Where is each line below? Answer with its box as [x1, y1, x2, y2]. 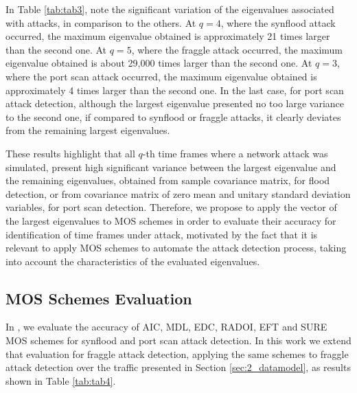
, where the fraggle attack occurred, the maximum [131, 42, 343, 56]
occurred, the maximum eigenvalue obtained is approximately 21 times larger [5, 29, 330, 43]
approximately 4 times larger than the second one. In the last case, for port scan [5, 82, 344, 97]
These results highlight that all [5, 146, 135, 160]
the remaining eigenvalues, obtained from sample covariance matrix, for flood [5, 173, 330, 188]
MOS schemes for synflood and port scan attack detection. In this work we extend [5, 333, 352, 348]
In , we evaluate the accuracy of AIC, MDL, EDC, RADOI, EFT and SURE [5, 319, 327, 334]
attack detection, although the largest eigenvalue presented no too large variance [5, 96, 345, 111]
